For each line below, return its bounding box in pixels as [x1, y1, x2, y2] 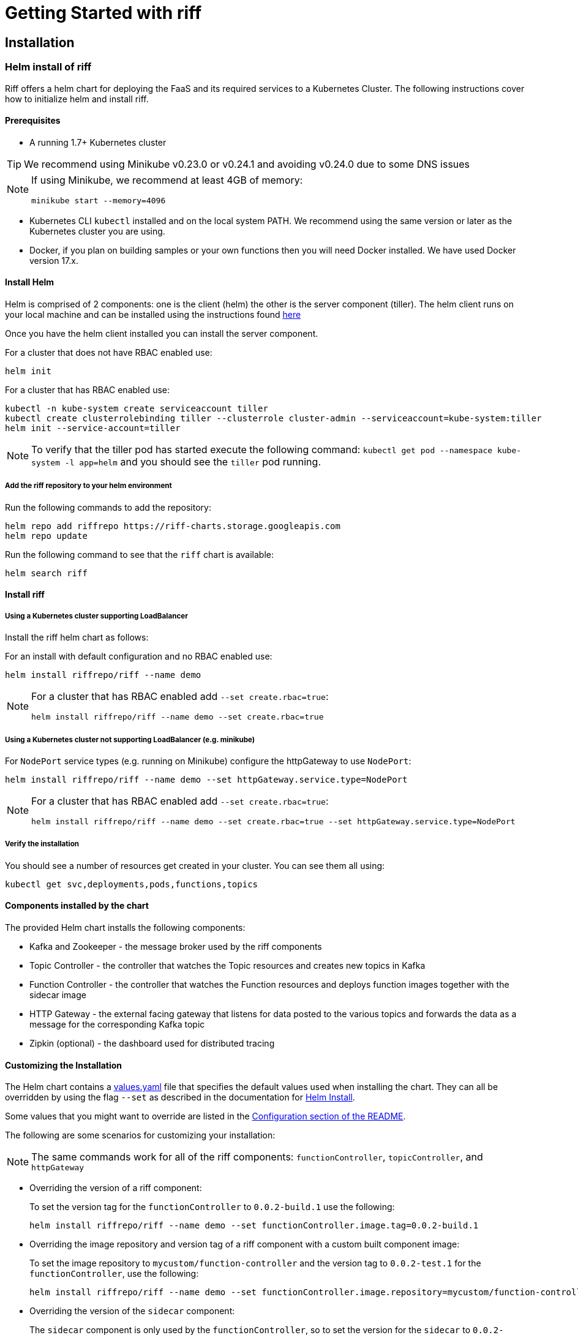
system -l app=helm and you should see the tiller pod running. [31, 455, 321, 468]
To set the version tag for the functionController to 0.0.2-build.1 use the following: [29, 1201, 395, 1213]
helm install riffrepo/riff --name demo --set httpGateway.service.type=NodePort [5, 774, 408, 784]
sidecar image [29, 989, 86, 1000]
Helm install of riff [5, 61, 92, 73]
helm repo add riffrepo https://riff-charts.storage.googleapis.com [5, 521, 340, 531]
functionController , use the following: [29, 1268, 199, 1279]
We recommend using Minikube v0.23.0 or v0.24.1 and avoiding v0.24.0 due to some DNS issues [24, 157, 470, 170]
